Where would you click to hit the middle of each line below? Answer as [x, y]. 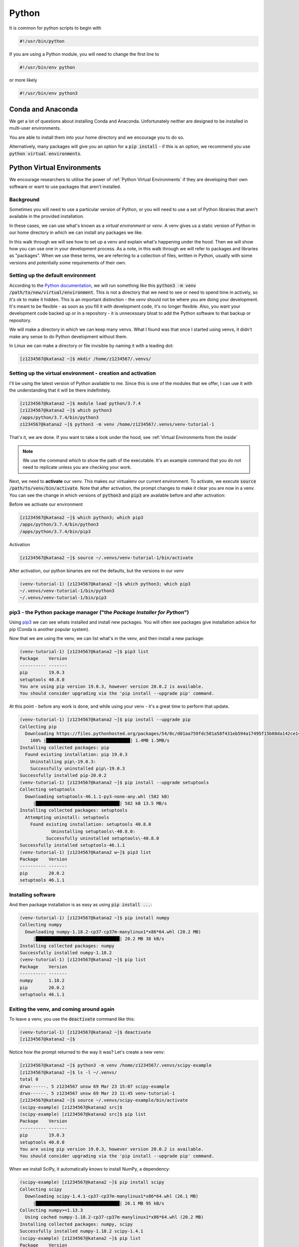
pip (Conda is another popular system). [49, 629]
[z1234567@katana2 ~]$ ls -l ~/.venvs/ [68, 1072]
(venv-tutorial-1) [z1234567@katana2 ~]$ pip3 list [84, 651]
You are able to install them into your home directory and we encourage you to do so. [97, 137]
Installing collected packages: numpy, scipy [76, 1224]
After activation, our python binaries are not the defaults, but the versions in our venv [96, 571]
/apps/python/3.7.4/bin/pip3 [55, 531]
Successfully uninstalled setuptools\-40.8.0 [102, 838]
